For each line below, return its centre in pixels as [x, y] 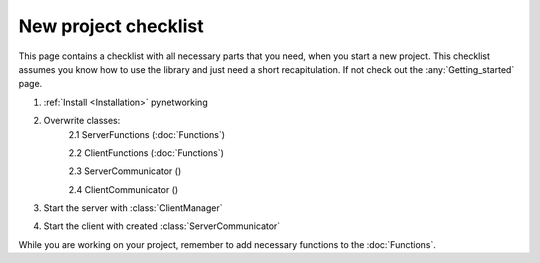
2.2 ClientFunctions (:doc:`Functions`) [146, 152]
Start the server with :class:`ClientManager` [133, 208]
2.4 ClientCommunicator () [123, 189]
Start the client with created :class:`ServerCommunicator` [162, 226]
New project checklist [111, 26]
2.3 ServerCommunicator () [125, 171]
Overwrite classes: [82, 121]
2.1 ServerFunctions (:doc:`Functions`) [146, 134]
